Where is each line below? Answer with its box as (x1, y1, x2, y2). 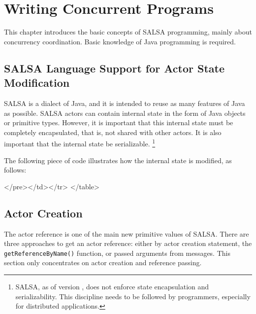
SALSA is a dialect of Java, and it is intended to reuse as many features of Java (4, 98, 245, 108)
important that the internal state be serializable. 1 (4, 137, 156, 148)
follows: (4, 165, 27, 175)
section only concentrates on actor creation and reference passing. (4, 257, 202, 268)
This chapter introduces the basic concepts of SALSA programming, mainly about (4, 27, 252, 37)
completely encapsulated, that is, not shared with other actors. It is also (4, 127, 222, 137)
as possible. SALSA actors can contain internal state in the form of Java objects (4, 107, 246, 118)
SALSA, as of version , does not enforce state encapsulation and (15, 281, 209, 291)
